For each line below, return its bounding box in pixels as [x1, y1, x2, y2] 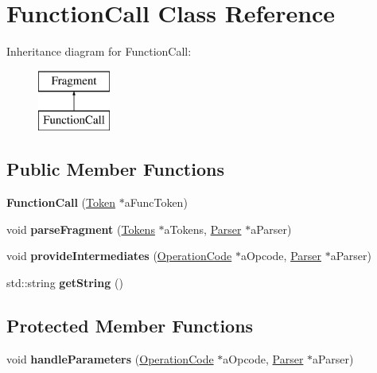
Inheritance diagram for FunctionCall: [6, 43, 192, 60]
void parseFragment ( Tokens [6, 220, 155, 237]
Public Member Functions [6, 157, 224, 181]
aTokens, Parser [164, 220, 242, 237]
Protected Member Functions [6, 313, 254, 337]
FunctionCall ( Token [6, 194, 116, 211]
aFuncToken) [124, 194, 188, 211]
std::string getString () [6, 274, 123, 290]
